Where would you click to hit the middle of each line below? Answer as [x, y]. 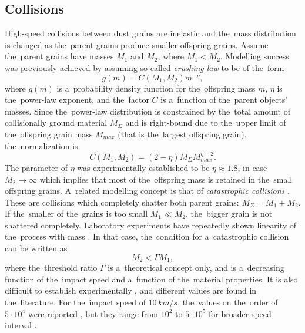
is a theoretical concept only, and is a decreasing [196, 268]
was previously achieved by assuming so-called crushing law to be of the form [145, 67]
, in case [252, 167]
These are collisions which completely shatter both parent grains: [122, 202]
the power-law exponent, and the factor [77, 100]
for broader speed [240, 313]
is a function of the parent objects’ [224, 100]
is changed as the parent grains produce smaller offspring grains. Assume [137, 44]
